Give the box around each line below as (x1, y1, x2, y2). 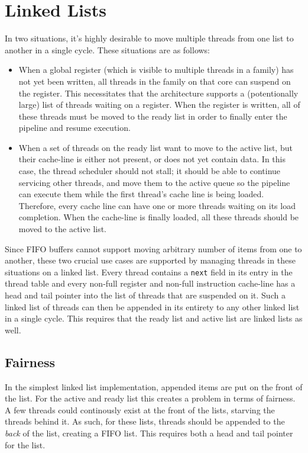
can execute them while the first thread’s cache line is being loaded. (18, 188, 264, 200)
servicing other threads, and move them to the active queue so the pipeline (18, 176, 290, 188)
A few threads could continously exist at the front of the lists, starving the (5, 403, 275, 416)
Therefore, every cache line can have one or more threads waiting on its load (18, 199, 296, 211)
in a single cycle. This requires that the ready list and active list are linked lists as (5, 312, 303, 325)
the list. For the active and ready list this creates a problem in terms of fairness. (5, 392, 296, 404)
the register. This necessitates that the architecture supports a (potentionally (18, 86, 299, 99)
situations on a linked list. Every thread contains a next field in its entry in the (5, 265, 293, 278)
